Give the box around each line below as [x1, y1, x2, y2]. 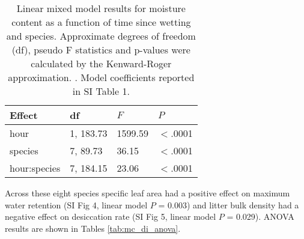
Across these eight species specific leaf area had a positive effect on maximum [5, 187, 290, 199]
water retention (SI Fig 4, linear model [5, 198, 148, 211]
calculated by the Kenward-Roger [31, 56, 172, 70]
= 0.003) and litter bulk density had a [158, 198, 299, 211]
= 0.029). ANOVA [226, 210, 294, 223]
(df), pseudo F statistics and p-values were [11, 43, 190, 56]
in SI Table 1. [72, 84, 130, 98]
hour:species [10, 161, 61, 175]
